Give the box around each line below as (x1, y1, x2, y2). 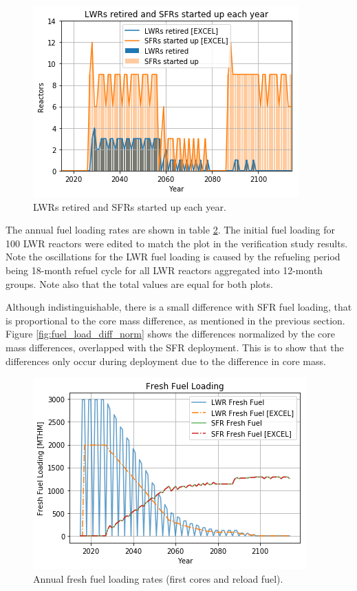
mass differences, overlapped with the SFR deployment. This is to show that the (6, 340, 344, 354)
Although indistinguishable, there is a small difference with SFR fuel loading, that (6, 300, 352, 314)
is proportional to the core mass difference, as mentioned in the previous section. (6, 313, 345, 327)
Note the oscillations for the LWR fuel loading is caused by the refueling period (6, 249, 340, 264)
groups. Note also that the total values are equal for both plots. (6, 276, 273, 291)
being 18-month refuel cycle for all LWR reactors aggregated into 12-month (6, 262, 323, 277)
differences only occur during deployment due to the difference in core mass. (6, 353, 326, 368)
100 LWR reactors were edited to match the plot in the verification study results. (6, 236, 348, 250)
